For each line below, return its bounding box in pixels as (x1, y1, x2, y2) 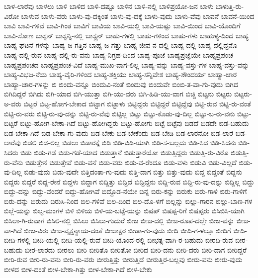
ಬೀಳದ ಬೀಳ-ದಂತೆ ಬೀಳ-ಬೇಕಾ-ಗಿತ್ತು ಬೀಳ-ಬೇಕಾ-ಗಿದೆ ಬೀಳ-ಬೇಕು (4, 264, 152, 275)
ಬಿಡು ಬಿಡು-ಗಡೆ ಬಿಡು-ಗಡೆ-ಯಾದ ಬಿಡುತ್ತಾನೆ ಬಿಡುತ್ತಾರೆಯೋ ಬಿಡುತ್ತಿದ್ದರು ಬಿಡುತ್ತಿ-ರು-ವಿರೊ (20, 147, 229, 157)
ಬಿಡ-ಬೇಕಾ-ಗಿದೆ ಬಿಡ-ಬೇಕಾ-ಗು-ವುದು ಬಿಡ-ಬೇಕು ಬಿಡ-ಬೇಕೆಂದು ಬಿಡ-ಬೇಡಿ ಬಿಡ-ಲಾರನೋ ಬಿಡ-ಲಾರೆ (4, 127, 234, 138)
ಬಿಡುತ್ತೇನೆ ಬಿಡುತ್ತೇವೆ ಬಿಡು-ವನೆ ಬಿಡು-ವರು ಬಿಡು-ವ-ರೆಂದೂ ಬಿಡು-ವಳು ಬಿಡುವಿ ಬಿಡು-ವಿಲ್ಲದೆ (25, 157, 237, 167)
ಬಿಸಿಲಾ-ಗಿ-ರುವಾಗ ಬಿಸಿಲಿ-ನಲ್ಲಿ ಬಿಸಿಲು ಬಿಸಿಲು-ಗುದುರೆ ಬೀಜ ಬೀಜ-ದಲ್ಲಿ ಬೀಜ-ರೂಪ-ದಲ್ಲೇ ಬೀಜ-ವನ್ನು (4, 215, 235, 226)
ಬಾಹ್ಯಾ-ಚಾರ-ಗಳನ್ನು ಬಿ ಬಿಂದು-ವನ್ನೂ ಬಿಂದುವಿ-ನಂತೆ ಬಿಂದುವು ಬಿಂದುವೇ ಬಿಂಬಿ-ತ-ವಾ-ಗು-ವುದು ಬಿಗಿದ (4, 79, 239, 89)
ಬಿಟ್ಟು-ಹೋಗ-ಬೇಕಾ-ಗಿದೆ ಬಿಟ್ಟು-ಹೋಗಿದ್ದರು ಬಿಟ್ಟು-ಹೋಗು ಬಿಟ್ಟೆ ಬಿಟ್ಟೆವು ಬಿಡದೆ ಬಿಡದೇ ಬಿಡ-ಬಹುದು (20, 118, 249, 128)
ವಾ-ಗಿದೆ (4, 225, 22, 235)
